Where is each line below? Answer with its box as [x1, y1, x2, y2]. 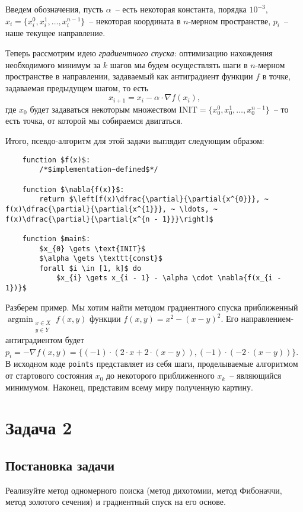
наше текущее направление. [5, 27, 106, 39]
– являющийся [229, 369, 282, 382]
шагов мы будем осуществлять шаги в [110, 58, 248, 71]
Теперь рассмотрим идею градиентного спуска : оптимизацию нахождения [5, 46, 273, 59]
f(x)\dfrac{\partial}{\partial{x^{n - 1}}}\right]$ [5, 215, 213, 223]
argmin [7, 315, 33, 324]
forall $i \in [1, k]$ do [39, 264, 142, 273]
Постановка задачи [5, 456, 115, 474]
